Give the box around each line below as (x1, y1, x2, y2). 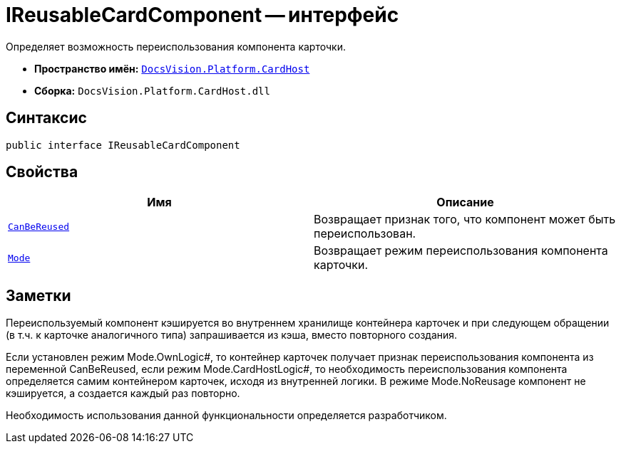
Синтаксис (6, 109, 87, 127)
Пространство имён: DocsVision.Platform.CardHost (34, 62, 310, 75)
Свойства (6, 163, 78, 181)
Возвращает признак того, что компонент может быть (314, 212, 616, 227)
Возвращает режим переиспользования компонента (314, 243, 608, 258)
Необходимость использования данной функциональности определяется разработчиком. (6, 409, 447, 422)
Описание (436, 195, 494, 210)
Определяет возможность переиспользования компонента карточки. (6, 40, 346, 53)
